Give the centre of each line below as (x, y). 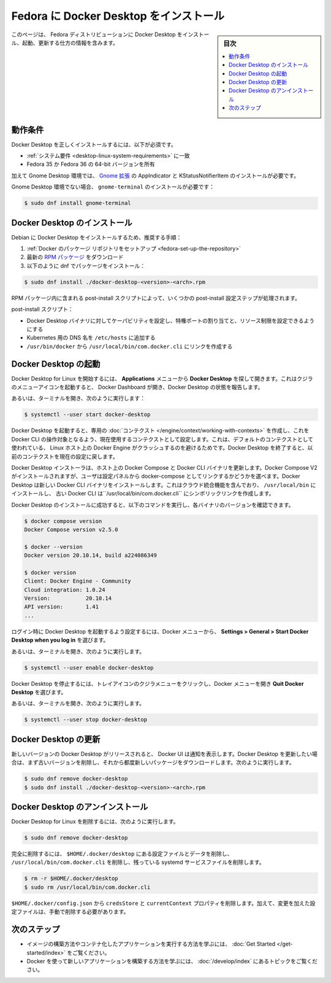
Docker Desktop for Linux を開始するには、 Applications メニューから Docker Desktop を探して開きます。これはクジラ (162, 378)
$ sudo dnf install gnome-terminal (78, 203)
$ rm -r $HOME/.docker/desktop (71, 879)
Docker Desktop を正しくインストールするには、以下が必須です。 (94, 144)
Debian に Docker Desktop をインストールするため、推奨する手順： (97, 237)
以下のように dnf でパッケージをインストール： (86, 266)
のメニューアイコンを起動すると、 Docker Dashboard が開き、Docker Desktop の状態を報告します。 (137, 387)
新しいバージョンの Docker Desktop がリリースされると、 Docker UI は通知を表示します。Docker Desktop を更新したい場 (165, 754)
